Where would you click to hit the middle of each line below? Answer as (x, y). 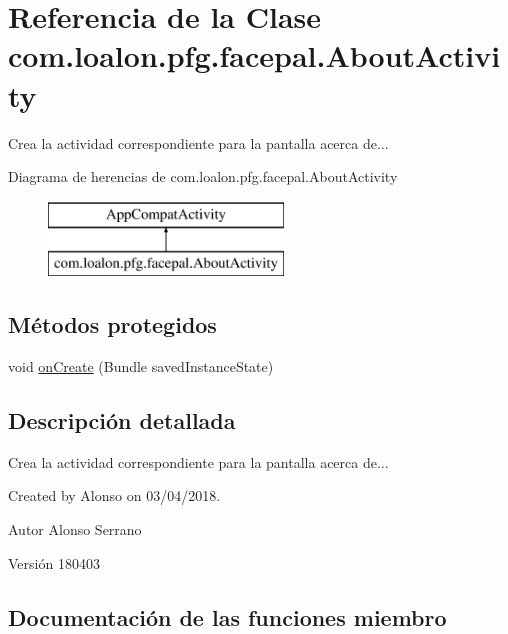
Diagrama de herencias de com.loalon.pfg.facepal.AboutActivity (203, 176)
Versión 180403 (54, 562)
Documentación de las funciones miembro (227, 616)
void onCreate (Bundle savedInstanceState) (141, 366)
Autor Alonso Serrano (75, 529)
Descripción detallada (122, 420)
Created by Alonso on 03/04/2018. (114, 495)
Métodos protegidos (112, 324)
